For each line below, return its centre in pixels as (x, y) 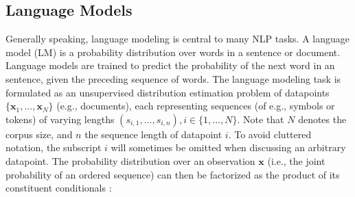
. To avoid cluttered (270, 134)
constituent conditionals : (59, 188)
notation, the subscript (54, 147)
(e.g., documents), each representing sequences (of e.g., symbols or (196, 106)
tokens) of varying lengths (60, 119)
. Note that (261, 119)
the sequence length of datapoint (153, 134)
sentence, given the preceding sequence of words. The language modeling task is (173, 78)
